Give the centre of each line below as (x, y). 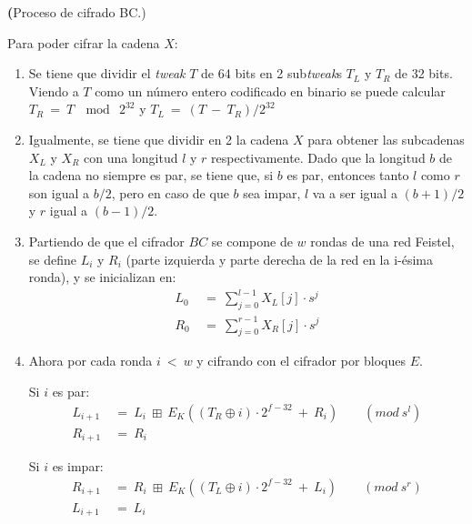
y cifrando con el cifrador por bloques (301, 361)
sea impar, (272, 192)
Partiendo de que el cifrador (106, 241)
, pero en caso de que (170, 192)
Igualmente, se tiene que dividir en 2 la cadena (159, 139)
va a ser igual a (355, 192)
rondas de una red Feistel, (382, 241)
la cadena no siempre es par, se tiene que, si (151, 175)
